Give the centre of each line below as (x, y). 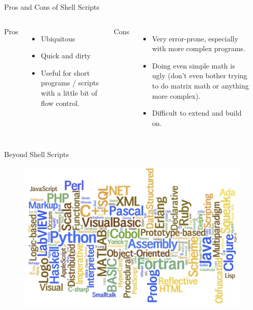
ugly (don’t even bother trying (200, 75)
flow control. (60, 103)
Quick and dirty (66, 56)
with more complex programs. (199, 48)
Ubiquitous (58, 38)
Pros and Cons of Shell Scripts (52, 7)
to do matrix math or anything (200, 85)
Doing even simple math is (194, 65)
